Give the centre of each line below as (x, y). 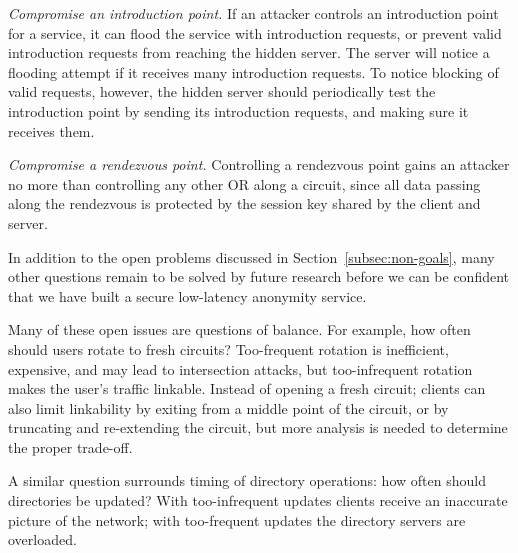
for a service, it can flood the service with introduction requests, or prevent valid (255, 32)
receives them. (51, 130)
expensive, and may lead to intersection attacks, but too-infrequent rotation (240, 368)
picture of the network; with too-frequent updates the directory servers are (237, 519)
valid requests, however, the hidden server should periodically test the (222, 91)
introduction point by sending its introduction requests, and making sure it (238, 110)
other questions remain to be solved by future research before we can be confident (259, 276)
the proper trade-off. (70, 446)
